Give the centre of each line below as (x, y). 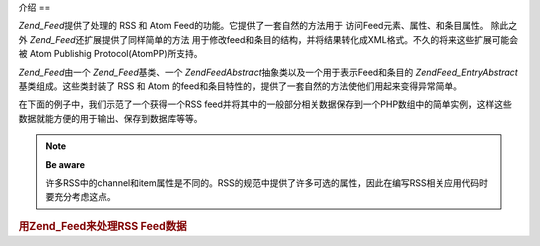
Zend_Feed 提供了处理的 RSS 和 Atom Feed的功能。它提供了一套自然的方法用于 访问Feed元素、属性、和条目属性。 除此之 (268, 26)
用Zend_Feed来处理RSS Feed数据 (102, 226)
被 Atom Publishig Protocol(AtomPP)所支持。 (111, 54)
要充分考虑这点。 (80, 197)
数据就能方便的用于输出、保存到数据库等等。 (110, 118)
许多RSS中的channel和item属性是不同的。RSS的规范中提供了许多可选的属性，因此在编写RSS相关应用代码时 (267, 182)
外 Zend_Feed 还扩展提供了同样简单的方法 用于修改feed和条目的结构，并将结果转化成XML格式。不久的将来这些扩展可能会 (268, 39)
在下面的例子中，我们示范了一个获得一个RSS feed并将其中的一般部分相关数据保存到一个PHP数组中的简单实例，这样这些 (265, 104)
